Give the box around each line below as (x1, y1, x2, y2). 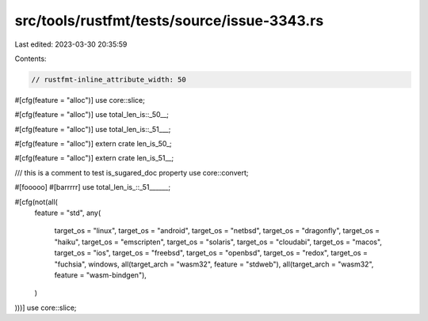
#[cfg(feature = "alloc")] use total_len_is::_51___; (14, 124, 171, 134)
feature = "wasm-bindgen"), (54, 270, 147, 280)
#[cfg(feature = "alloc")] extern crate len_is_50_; (14, 139, 172, 149)
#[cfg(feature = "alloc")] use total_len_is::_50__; (14, 110, 170, 119)
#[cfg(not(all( (14, 197, 59, 206)
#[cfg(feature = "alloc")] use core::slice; (14, 95, 146, 104)
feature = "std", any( (34, 208, 101, 217)
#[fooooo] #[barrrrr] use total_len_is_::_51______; (14, 183, 170, 192)
